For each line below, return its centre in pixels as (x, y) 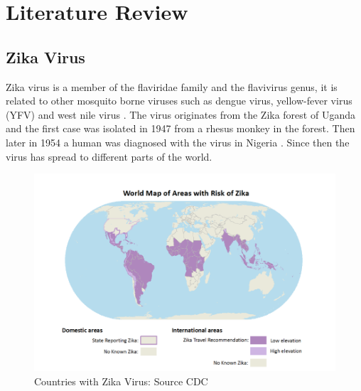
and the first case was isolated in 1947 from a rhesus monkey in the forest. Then (180, 128)
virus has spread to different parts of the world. (109, 156)
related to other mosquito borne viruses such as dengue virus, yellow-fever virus (179, 101)
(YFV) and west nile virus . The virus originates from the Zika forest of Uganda (180, 114)
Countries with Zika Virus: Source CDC (121, 381)
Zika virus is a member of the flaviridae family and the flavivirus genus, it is (172, 86)
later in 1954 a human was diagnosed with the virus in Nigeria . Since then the (178, 142)
